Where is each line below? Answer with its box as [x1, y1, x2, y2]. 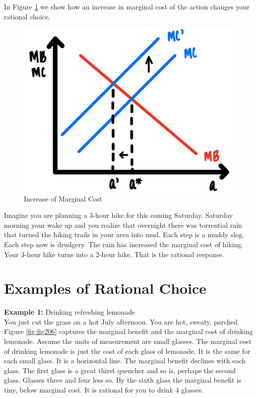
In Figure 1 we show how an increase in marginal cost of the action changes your [4, 1, 250, 11]
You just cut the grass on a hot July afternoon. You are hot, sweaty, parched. [4, 316, 240, 327]
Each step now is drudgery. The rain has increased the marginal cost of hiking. [4, 239, 244, 249]
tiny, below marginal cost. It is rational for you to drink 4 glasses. [4, 384, 203, 395]
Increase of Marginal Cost [24, 193, 102, 203]
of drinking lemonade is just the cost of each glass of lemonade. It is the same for [4, 345, 251, 356]
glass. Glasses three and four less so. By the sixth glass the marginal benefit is [4, 375, 242, 385]
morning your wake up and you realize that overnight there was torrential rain [4, 219, 242, 230]
